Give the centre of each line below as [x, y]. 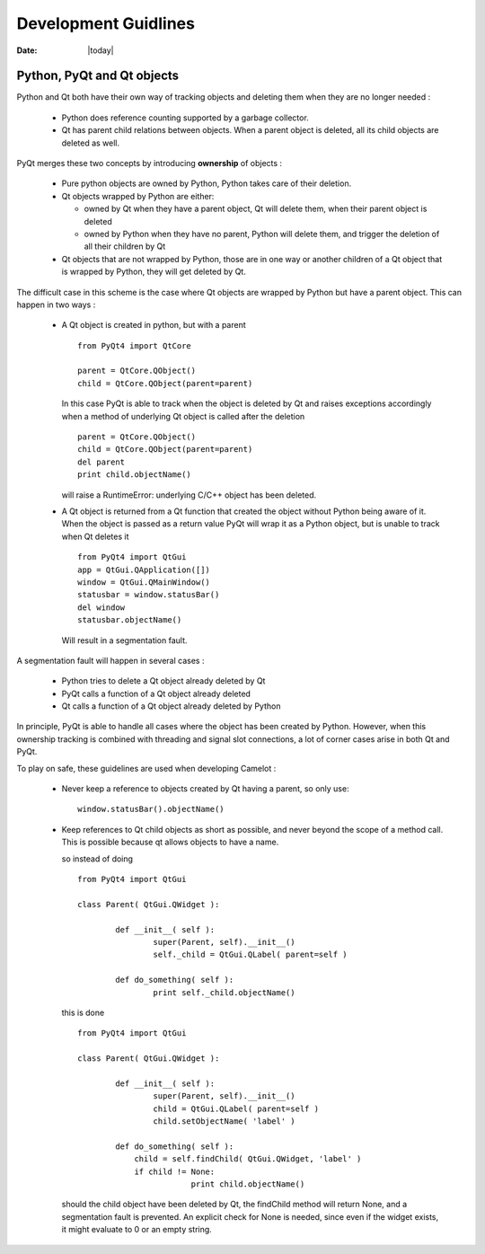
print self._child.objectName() [224, 992]
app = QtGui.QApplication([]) [144, 570]
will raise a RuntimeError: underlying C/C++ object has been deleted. [189, 495]
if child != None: [175, 1171]
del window [101, 607]
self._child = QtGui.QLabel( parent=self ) [250, 955]
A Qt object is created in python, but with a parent [154, 325]
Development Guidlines [106, 23]
